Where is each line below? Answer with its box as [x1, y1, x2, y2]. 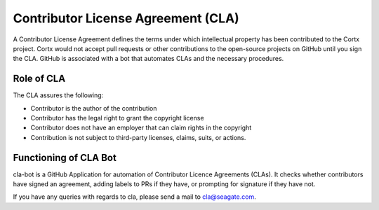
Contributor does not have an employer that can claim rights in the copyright [30, 123, 252, 132]
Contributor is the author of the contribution [30, 104, 157, 112]
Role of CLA [13, 73, 66, 85]
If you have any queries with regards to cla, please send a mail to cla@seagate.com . [13, 192, 256, 201]
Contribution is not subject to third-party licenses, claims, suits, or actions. [30, 133, 246, 141]
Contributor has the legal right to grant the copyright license [30, 114, 204, 122]
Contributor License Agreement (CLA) [13, 10, 240, 26]
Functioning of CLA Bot [13, 151, 117, 164]
